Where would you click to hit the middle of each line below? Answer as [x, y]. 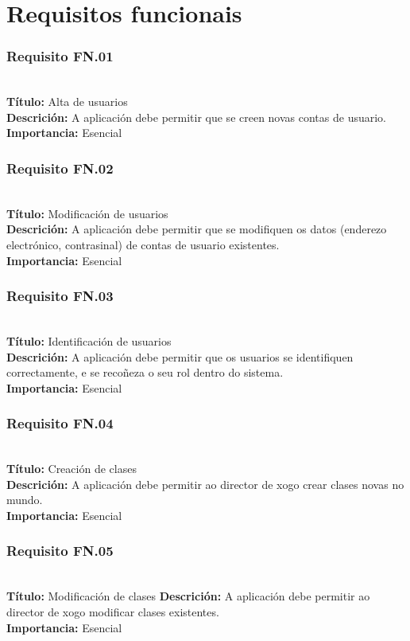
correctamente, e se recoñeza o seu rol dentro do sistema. [145, 372]
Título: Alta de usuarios [67, 102]
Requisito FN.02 [60, 168]
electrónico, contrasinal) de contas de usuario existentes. [143, 244]
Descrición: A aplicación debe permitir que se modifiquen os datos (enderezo [197, 229]
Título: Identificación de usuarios [89, 340]
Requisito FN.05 [60, 551]
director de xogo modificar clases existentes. [113, 611]
